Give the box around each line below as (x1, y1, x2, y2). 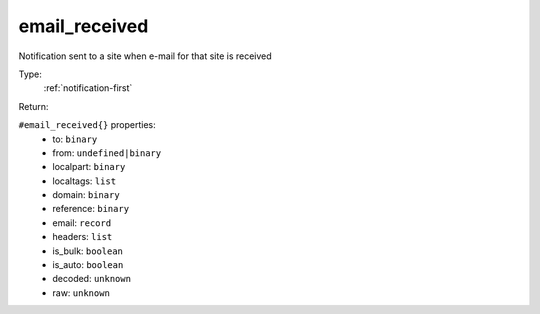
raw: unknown (52, 286, 110, 299)
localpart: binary (52, 161, 126, 173)
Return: (18, 100, 49, 112)
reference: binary (52, 203, 130, 215)
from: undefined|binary (52, 146, 162, 159)
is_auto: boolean (52, 259, 124, 271)
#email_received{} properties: (18, 119, 157, 131)
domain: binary (52, 189, 120, 201)
